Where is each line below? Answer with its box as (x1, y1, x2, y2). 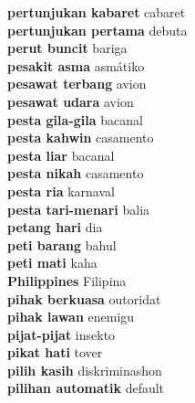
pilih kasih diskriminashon (7, 360, 162, 379)
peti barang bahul (7, 235, 117, 254)
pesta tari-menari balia (7, 199, 150, 218)
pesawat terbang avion (7, 74, 147, 93)
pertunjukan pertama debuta (7, 20, 188, 39)
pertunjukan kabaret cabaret (7, 3, 186, 21)
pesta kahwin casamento (7, 128, 154, 147)
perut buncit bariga (7, 38, 128, 58)
